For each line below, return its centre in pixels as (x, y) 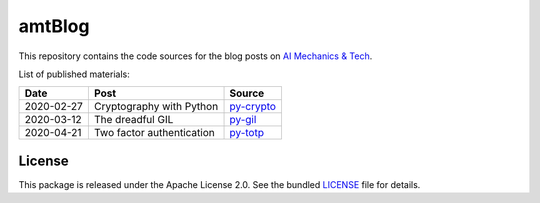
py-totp (247, 133)
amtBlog (54, 26)
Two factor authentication (154, 133)
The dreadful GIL (133, 120)
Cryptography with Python (156, 107)
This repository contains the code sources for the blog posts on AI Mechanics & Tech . (195, 56)
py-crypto (253, 107)
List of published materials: (74, 74)
